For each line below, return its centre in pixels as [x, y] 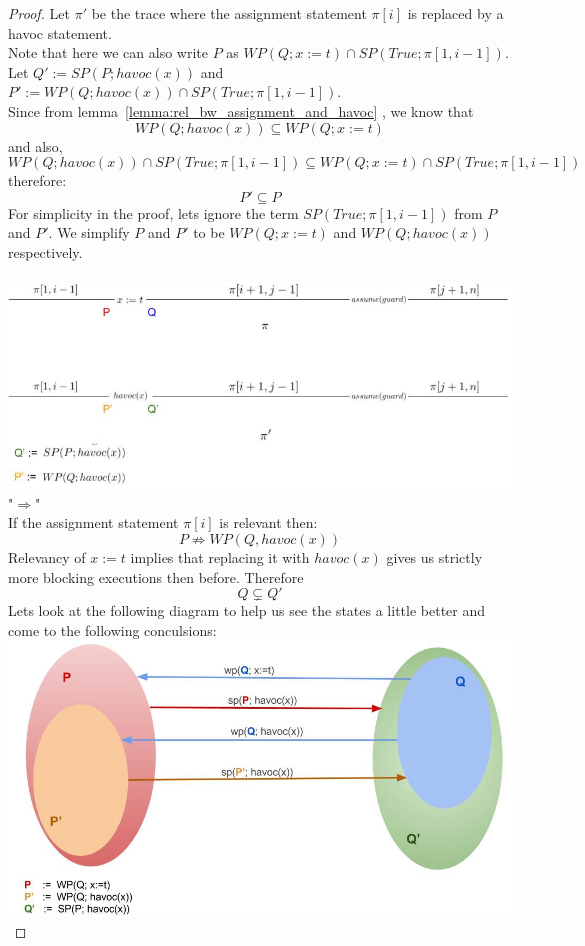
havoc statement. [60, 32]
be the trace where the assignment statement [229, 13]
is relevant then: [268, 522]
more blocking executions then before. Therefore [156, 576]
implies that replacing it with [220, 557]
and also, [35, 145]
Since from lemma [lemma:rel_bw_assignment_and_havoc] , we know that [241, 110]
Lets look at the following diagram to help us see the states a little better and [247, 610]
